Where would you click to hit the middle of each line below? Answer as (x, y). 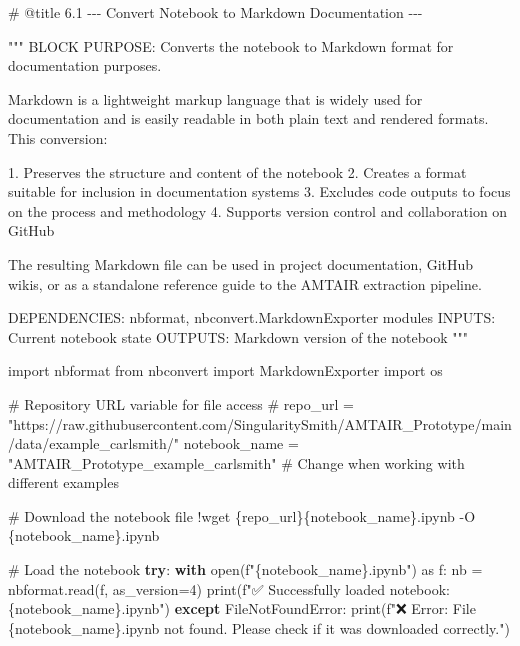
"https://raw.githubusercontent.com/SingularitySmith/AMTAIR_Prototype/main (260, 423)
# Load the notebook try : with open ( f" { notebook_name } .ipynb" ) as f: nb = (245, 569)
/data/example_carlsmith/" (94, 443)
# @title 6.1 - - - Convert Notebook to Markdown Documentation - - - (215, 12)
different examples (63, 482)
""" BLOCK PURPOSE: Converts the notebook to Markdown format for (231, 45)
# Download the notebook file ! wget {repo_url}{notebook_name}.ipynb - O (242, 515)
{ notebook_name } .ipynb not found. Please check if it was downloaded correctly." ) (259, 627)
